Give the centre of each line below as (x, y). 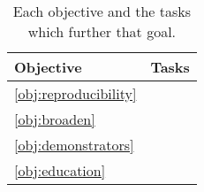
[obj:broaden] (55, 119)
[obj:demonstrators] (74, 145)
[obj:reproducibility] (76, 93)
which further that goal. (102, 31)
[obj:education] (60, 170)
